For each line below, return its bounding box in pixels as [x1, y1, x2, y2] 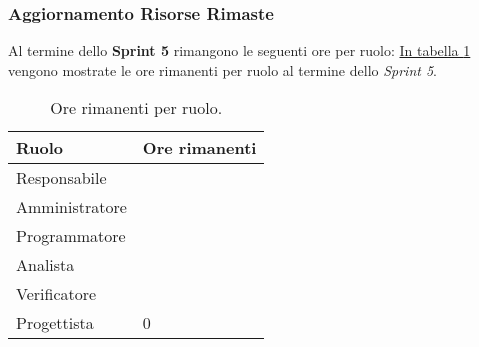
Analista [16, 253, 75, 277]
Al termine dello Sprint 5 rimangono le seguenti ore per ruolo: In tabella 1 [8, 40, 471, 61]
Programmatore [16, 224, 126, 248]
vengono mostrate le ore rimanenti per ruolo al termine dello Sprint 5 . [8, 59, 438, 80]
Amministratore [16, 195, 127, 219]
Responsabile [16, 166, 107, 190]
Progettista [16, 311, 94, 335]
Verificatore [16, 282, 97, 306]
